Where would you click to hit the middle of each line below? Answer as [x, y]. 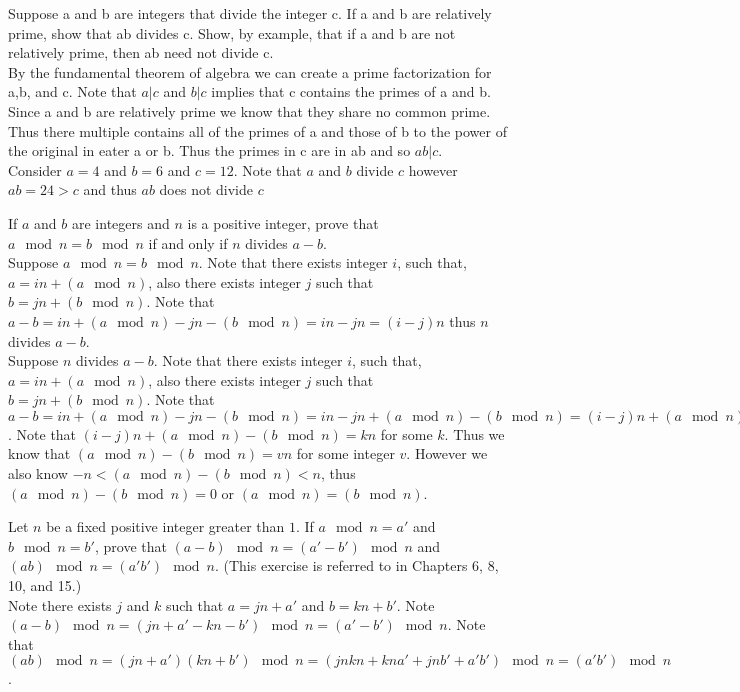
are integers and [120, 222]
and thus [110, 189]
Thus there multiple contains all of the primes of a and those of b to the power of [257, 130]
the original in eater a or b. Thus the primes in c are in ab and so [209, 150]
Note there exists [60, 604]
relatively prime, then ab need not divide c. [141, 52]
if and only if [188, 242]
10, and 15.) [45, 585]
